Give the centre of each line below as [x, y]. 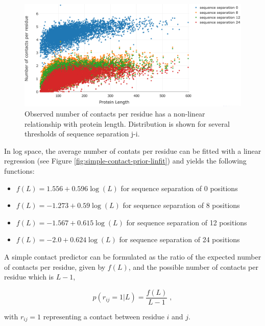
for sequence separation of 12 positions [187, 222]
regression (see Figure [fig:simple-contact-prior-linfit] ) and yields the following [125, 161]
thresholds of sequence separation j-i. [82, 134]
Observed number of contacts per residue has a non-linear [115, 113]
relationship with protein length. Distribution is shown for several [127, 123]
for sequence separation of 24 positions [179, 239]
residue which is [29, 277]
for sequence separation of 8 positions [181, 205]
